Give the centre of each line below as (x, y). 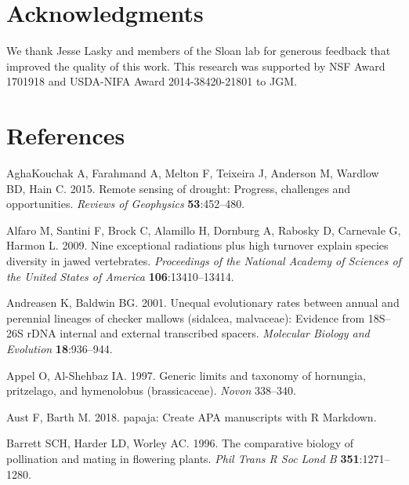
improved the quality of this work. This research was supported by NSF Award (196, 66)
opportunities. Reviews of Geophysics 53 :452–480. (126, 204)
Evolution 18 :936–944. (60, 348)
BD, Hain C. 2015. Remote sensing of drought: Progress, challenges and (179, 188)
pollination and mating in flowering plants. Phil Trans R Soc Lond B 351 (183, 458)
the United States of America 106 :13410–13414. (120, 276)
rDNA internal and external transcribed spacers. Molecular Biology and (198, 333)
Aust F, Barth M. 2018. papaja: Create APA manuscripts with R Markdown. (192, 416)
